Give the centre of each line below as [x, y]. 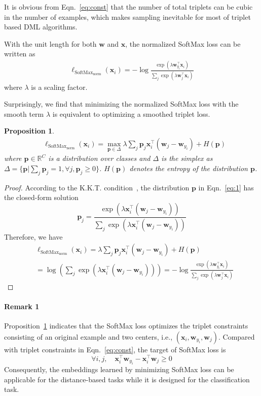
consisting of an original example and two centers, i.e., [88, 336]
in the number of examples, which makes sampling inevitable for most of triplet [127, 16]
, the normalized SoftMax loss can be [183, 43]
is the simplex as [187, 158]
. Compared [236, 336]
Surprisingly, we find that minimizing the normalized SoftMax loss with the [121, 104]
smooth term [24, 113]
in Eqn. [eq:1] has [226, 187]
